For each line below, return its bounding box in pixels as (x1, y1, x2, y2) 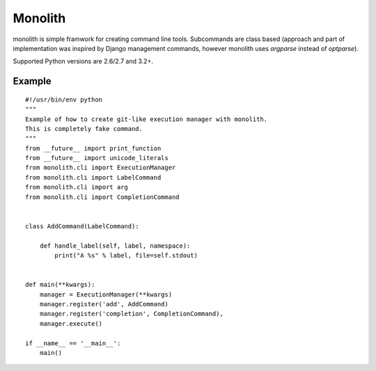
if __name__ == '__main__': (25, 339, 121, 347)
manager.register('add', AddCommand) (39, 300, 169, 308)
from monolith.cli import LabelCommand (25, 173, 162, 181)
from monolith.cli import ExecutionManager (25, 164, 176, 172)
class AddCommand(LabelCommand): (25, 222, 139, 230)
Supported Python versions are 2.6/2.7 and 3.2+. (13, 57, 153, 65)
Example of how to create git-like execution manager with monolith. (25, 115, 268, 123)
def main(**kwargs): (25, 281, 95, 289)
